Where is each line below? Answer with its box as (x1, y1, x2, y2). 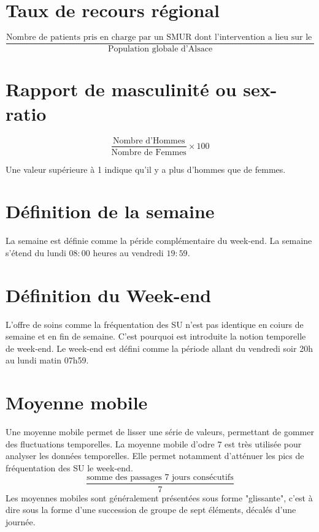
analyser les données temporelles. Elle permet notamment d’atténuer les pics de (6, 449, 304, 462)
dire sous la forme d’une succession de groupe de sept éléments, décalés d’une (6, 503, 296, 516)
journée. (6, 515, 36, 528)
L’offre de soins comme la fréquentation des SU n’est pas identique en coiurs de (6, 317, 304, 330)
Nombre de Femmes (111, 148, 186, 157)
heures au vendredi (93, 246, 164, 259)
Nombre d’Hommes (112, 136, 185, 145)
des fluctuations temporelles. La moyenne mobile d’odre (6, 437, 215, 450)
